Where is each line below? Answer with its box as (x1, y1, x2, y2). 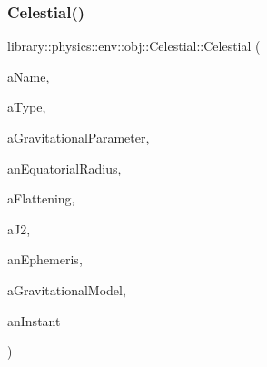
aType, (7, 97, 46, 116)
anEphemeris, (7, 250, 83, 269)
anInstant (7, 311, 61, 330)
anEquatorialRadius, (7, 158, 122, 177)
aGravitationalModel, (7, 280, 126, 299)
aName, (7, 66, 50, 85)
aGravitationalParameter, (7, 128, 150, 146)
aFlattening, (7, 189, 75, 208)
